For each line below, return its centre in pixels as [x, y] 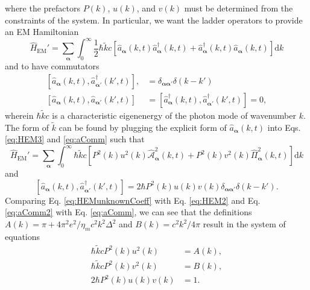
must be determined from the [239, 8]
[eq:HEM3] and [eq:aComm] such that [75, 139]
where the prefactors [43, 8]
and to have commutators [52, 66]
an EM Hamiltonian [42, 32]
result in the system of [244, 224]
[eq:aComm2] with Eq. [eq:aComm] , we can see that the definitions [128, 212]
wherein [19, 115]
